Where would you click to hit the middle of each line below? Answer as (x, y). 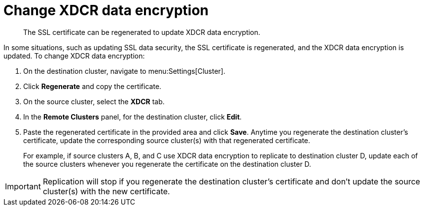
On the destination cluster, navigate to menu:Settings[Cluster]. (124, 71)
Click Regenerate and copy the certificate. (92, 86)
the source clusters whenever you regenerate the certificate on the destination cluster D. (167, 164)
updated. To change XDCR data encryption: (74, 56)
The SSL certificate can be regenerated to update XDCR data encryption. (142, 32)
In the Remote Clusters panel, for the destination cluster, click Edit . (133, 117)
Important (23, 186)
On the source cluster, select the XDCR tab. (94, 101)
